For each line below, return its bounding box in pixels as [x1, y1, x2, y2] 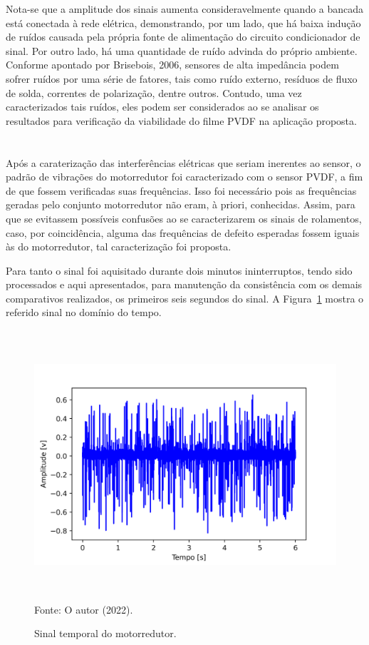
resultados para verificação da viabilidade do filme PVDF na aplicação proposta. [6, 113, 357, 128]
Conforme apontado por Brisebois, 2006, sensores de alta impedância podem [6, 57, 339, 72]
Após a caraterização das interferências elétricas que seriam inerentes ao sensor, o [6, 155, 361, 170]
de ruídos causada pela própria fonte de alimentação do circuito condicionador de [6, 29, 360, 44]
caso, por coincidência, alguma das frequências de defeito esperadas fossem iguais [6, 225, 360, 240]
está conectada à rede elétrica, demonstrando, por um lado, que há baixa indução [6, 15, 361, 30]
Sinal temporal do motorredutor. [34, 626, 177, 641]
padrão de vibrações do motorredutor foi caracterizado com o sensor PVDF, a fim [6, 169, 363, 184]
